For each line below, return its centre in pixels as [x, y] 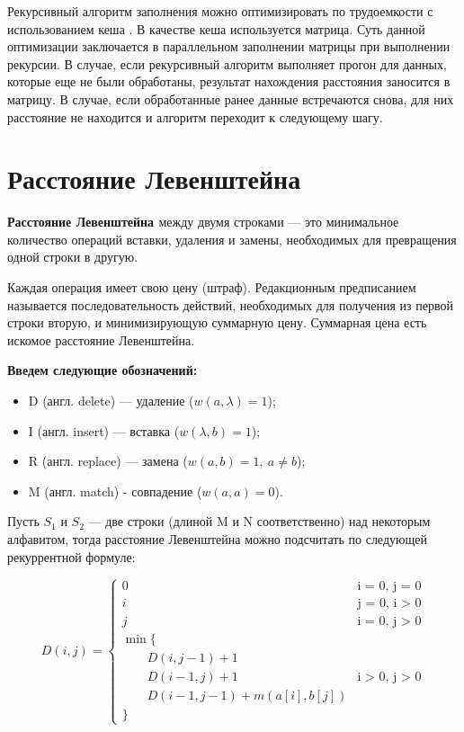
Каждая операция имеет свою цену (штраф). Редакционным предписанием [212, 287]
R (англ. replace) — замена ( [108, 461]
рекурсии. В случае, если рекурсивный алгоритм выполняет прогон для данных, [227, 63]
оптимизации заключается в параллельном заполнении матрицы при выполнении [229, 46]
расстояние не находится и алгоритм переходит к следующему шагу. [195, 116]
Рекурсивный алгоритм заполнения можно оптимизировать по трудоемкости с [220, 11]
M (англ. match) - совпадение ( [115, 491]
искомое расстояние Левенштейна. [101, 339]
